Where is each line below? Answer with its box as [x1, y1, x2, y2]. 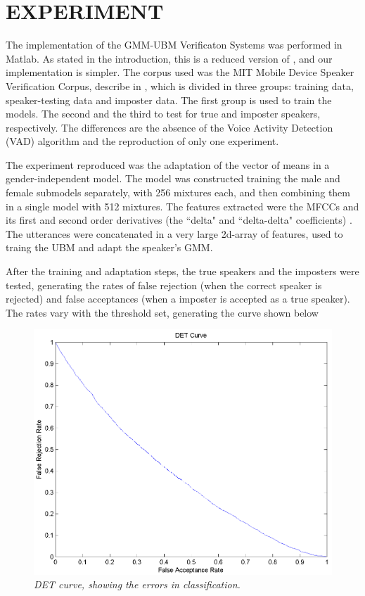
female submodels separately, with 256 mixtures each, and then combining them [6, 185, 350, 200]
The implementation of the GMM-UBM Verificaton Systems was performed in [6, 37, 342, 52]
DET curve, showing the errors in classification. [34, 577, 241, 592]
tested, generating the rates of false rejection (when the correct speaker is [6, 277, 322, 292]
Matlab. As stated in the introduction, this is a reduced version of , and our [6, 51, 333, 65]
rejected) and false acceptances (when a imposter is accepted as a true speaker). [6, 291, 350, 306]
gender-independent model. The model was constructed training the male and [6, 171, 340, 186]
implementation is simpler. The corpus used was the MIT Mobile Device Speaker [6, 65, 354, 80]
